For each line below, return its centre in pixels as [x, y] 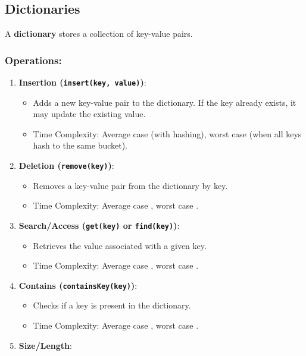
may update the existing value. [89, 114]
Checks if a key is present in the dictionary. [112, 305]
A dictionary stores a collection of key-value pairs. [99, 34]
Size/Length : [45, 345]
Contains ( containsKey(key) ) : [78, 285]
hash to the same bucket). [80, 145]
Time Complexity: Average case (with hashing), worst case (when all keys [167, 133]
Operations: [33, 60]
